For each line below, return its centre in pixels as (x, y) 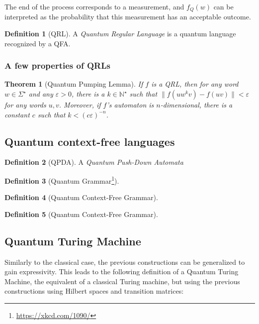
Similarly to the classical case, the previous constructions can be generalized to (125, 262)
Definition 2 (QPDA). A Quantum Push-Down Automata (94, 162)
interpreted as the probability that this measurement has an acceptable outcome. (128, 17)
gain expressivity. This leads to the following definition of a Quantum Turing (122, 271)
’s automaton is (130, 105)
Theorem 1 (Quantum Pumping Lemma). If (74, 84)
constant (17, 114)
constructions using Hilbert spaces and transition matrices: (94, 291)
